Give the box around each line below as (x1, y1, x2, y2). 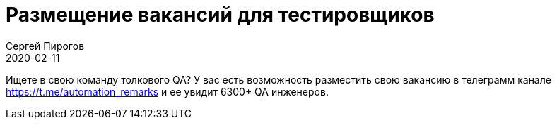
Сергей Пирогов (6, 39, 85, 52)
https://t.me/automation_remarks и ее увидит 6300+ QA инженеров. (6, 85, 329, 98)
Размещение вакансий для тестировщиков (6, 3, 435, 27)
